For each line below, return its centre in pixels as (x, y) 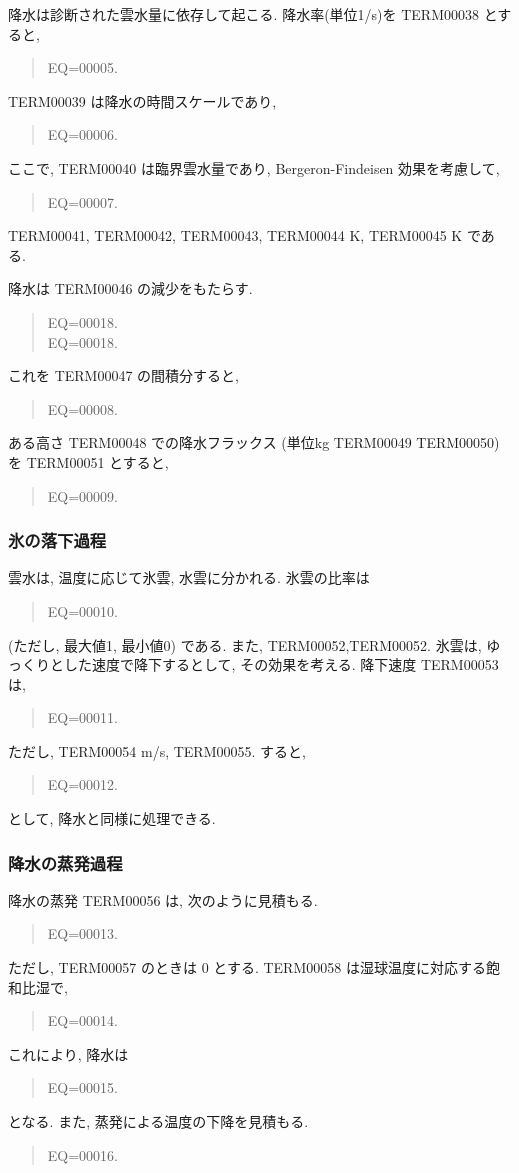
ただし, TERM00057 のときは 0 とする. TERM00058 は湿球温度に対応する (247, 967)
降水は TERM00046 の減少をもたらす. (130, 288)
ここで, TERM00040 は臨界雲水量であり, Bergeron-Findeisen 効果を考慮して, (254, 167)
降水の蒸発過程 (65, 862)
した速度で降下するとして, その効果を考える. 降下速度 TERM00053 (281, 664)
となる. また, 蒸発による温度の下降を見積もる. (158, 1121)
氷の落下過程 (57, 540)
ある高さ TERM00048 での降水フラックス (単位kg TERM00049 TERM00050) (254, 442)
